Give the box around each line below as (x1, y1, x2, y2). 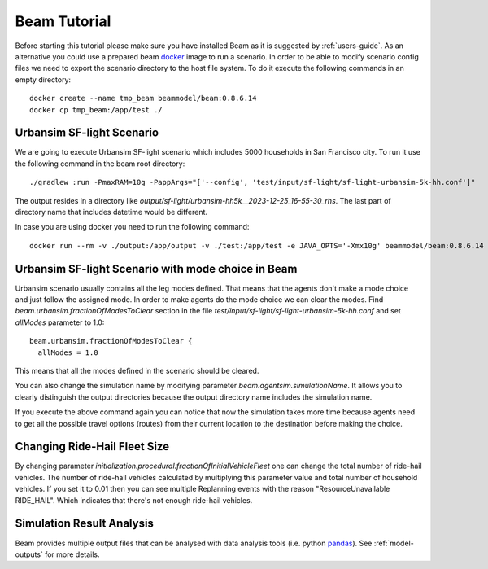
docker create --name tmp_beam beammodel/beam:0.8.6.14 (29, 94, 257, 103)
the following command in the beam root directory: (15, 159, 185, 169)
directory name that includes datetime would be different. (15, 207, 207, 217)
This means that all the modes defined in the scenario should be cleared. (15, 366, 259, 375)
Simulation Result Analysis (15, 517, 155, 531)
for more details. (45, 549, 101, 559)
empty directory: (15, 74, 72, 85)
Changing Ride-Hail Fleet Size (15, 440, 170, 453)
